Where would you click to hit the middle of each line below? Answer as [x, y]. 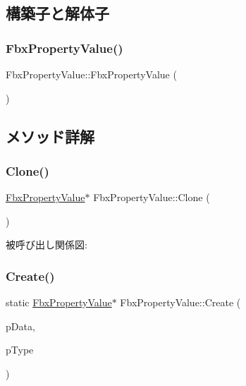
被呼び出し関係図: [47, 245]
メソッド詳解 [50, 136]
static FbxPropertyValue [59, 302]
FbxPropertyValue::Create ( [180, 302]
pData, [20, 326]
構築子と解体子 [57, 13]
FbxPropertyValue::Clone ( [152, 197]
